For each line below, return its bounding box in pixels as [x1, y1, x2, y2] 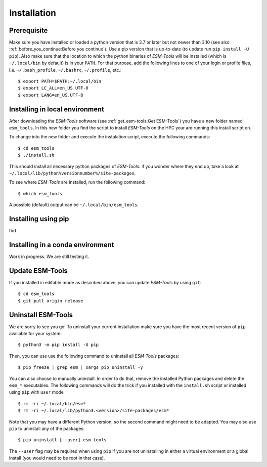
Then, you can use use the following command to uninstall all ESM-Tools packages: [9, 353, 179, 359]
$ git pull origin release [18, 298, 84, 303]
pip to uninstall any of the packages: [9, 425, 85, 431]
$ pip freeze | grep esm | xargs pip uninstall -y [18, 365, 143, 370]
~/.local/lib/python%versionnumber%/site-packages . [9, 170, 136, 176]
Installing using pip [9, 215, 69, 223]
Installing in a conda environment [9, 240, 114, 249]
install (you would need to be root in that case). [9, 455, 105, 461]
